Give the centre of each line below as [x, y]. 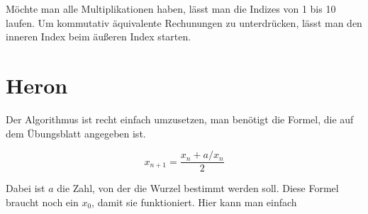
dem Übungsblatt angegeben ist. [76, 133]
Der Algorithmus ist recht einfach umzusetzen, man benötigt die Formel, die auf [180, 119]
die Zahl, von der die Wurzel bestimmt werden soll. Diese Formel [198, 188]
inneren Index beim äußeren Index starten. [99, 36]
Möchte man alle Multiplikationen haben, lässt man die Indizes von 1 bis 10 [171, 9]
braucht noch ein [42, 202]
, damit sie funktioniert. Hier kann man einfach [194, 202]
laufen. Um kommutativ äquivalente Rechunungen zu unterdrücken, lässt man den [184, 22]
